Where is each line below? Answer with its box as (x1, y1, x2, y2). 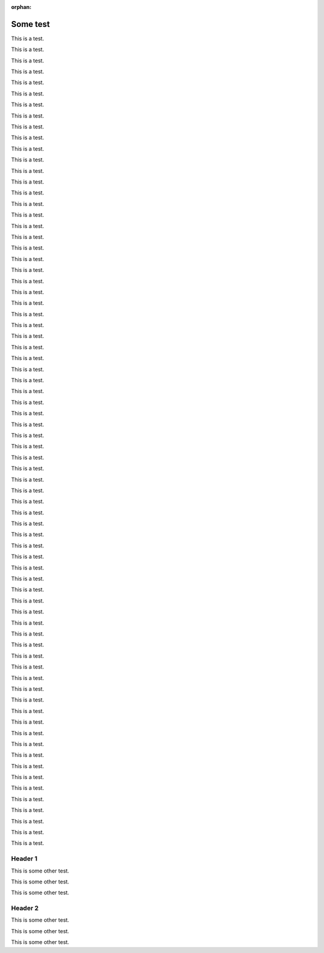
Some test (11, 19, 50, 29)
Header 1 (11, 855, 38, 863)
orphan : (11, 4, 32, 10)
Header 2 (11, 904, 39, 912)
